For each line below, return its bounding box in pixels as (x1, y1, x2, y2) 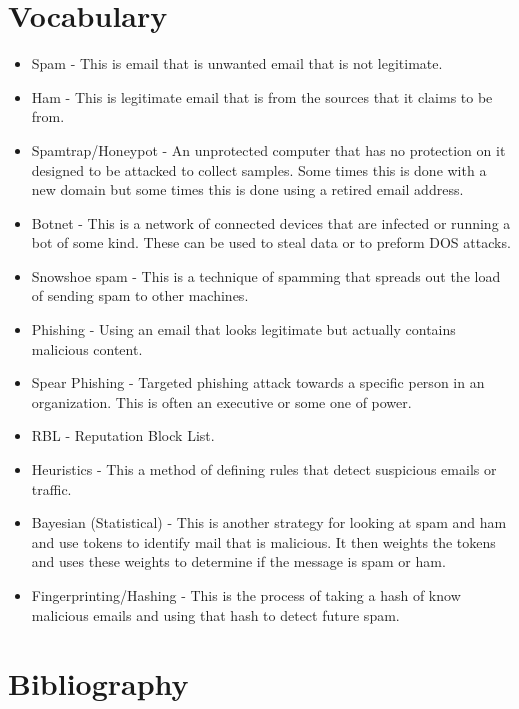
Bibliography (8, 663, 189, 704)
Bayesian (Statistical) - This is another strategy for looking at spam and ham (31, 512, 507, 533)
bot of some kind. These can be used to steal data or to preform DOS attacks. (31, 232, 511, 253)
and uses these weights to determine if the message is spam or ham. (31, 551, 446, 572)
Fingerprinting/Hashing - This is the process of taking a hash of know (31, 585, 461, 605)
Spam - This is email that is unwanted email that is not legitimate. (31, 53, 443, 74)
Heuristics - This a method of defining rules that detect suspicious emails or (31, 459, 497, 480)
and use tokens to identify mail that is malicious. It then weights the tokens (31, 531, 496, 552)
